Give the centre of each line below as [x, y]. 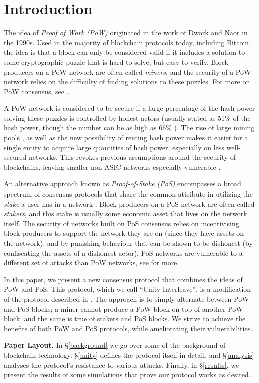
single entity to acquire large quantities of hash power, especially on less [114, 147]
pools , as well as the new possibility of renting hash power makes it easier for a [126, 138]
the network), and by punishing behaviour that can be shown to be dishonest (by [128, 243]
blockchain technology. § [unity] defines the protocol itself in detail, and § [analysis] [129, 355]
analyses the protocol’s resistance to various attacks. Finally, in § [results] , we [122, 365]
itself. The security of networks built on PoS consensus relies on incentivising [122, 223]
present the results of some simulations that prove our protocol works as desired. [127, 375]
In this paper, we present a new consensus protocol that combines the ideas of [123, 279]
